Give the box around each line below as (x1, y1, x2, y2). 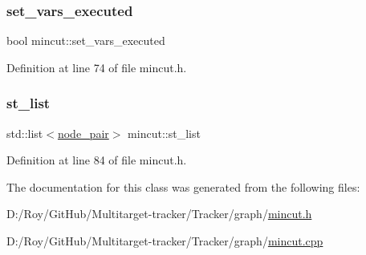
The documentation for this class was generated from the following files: (6, 178, 360, 195)
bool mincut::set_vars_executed (6, 32, 165, 49)
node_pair (57, 124, 109, 141)
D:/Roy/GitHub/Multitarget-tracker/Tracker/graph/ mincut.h (6, 205, 312, 222)
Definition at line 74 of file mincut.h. (6, 59, 187, 75)
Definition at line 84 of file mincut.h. (6, 152, 187, 168)
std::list (6, 124, 43, 141)
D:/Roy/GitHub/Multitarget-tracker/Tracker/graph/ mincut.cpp (6, 233, 323, 249)
